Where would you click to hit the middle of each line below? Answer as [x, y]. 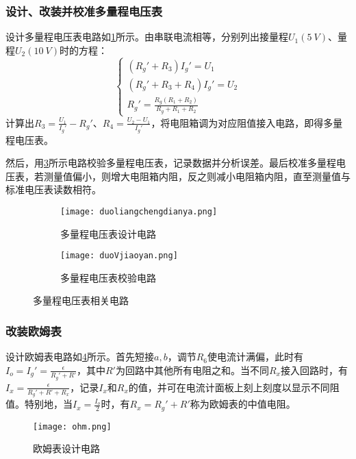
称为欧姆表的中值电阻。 [243, 404]
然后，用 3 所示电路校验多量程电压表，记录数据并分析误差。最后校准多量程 [171, 163]
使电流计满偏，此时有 [255, 357]
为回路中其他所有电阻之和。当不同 [192, 370]
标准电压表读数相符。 [53, 189]
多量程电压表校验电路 [108, 277]
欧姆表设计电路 [66, 448]
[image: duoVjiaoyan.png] [119, 256]
